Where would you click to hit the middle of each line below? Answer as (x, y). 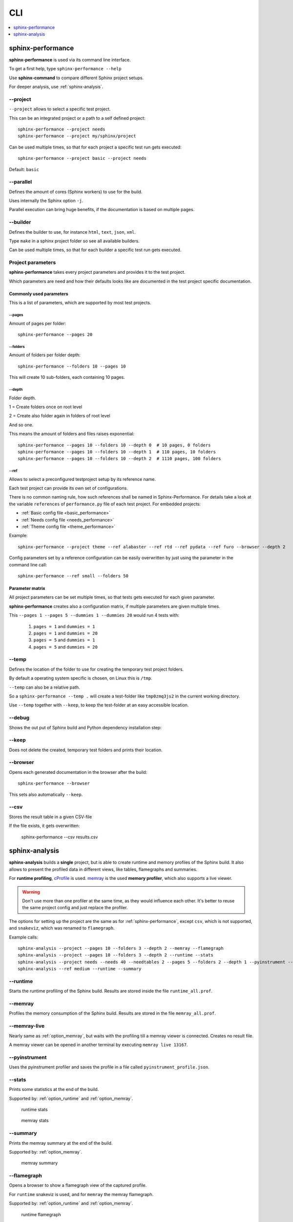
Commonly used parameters (39, 294)
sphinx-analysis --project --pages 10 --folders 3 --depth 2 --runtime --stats (115, 955)
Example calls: (24, 937)
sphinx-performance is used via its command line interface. (70, 60)
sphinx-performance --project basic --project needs (82, 158)
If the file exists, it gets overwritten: (44, 826)
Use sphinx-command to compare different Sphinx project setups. (76, 78)
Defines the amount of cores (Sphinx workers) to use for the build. (76, 192)
